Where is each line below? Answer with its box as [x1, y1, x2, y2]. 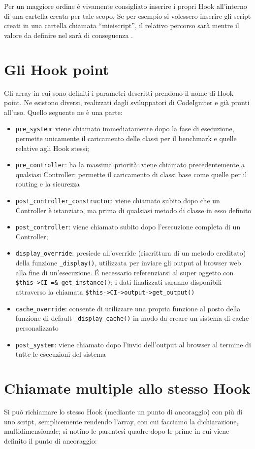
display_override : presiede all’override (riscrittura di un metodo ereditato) [15, 248, 246, 258]
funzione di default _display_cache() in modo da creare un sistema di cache [15, 313, 249, 323]
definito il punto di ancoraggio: [4, 435, 97, 446]
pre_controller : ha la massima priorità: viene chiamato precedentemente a [15, 159, 245, 170]
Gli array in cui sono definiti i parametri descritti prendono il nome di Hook [4, 87, 234, 98]
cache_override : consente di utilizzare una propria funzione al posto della [15, 303, 241, 313]
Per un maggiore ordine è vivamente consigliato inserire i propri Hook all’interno [4, 1, 247, 11]
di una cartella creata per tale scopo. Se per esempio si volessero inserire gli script [4, 10, 251, 21]
